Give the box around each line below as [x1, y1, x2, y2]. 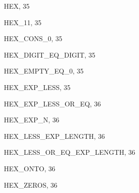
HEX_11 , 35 [4, 17, 42, 27]
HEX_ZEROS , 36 [4, 179, 58, 190]
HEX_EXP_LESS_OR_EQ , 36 [4, 98, 101, 108]
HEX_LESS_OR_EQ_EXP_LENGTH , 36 [4, 147, 136, 157]
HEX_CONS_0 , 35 [4, 33, 62, 44]
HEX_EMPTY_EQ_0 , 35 [4, 66, 84, 76]
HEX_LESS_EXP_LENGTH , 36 [4, 131, 105, 141]
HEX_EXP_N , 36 [4, 115, 60, 125]
